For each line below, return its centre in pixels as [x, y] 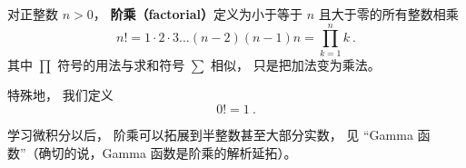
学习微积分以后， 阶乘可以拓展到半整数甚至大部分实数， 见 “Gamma [210, 134]
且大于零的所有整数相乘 [388, 14]
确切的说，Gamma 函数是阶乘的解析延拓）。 [168, 152]
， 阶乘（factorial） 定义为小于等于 [198, 14]
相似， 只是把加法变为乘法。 [295, 64]
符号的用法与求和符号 [121, 64]
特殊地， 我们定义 [60, 95]
